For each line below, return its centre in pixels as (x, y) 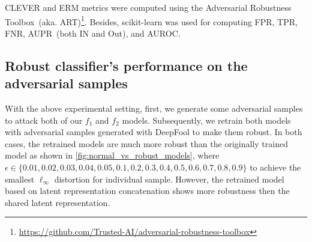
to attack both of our (44, 120)
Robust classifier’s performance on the (126, 65)
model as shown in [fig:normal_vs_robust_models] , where (112, 155)
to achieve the (275, 167)
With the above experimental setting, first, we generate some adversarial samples (154, 108)
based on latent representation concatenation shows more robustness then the (147, 191)
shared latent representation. (58, 202)
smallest (20, 179)
